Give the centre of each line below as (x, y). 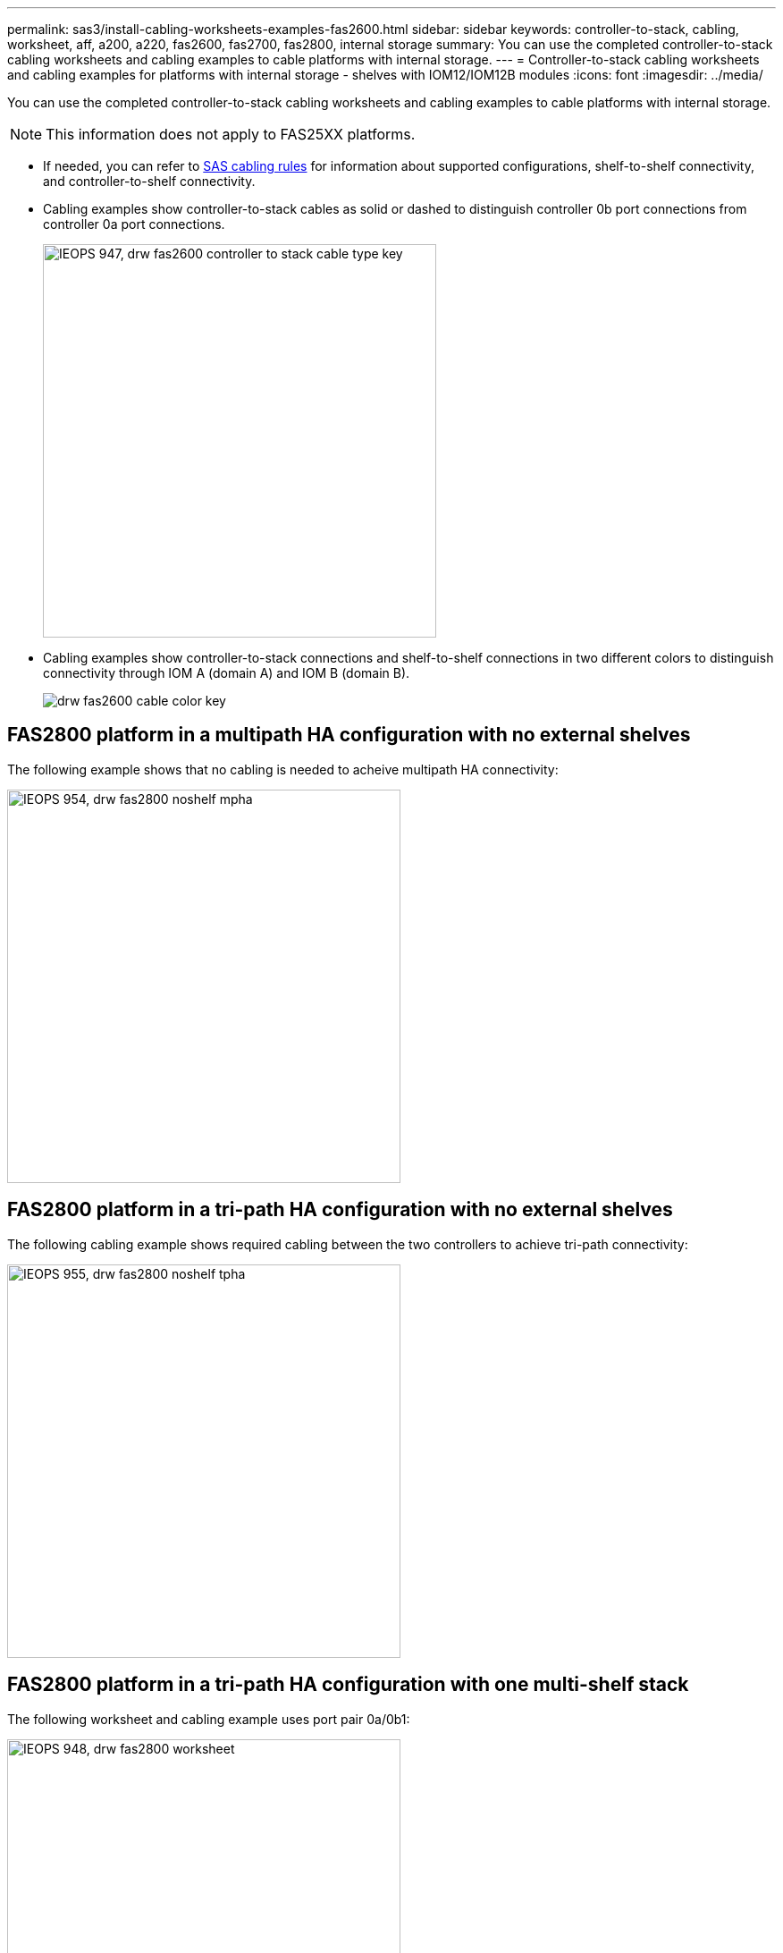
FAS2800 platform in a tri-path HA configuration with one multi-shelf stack (348, 1685)
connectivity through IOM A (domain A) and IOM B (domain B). (227, 673)
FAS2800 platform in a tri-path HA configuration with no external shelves (340, 1210)
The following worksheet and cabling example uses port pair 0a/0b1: (209, 1719)
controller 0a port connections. (134, 224)
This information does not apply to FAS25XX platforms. (231, 134)
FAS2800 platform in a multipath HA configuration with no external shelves (349, 735)
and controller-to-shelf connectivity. (149, 181)
